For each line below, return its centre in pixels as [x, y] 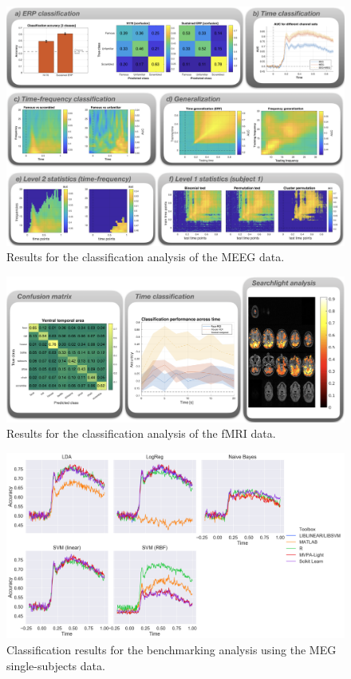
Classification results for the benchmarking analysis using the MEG [172, 650]
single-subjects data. [56, 665]
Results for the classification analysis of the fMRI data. [141, 433]
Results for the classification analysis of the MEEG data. [146, 257]
